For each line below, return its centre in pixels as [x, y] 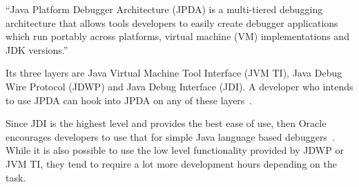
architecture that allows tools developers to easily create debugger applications [172, 22]
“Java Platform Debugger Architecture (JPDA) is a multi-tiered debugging [164, 9]
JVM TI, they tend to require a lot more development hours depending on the [171, 163]
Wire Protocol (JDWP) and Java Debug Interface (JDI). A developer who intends [179, 86]
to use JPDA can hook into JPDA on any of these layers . [129, 100]
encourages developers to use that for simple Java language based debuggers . [170, 136]
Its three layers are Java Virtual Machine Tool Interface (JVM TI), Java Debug [174, 73]
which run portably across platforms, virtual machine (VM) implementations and [177, 36]
